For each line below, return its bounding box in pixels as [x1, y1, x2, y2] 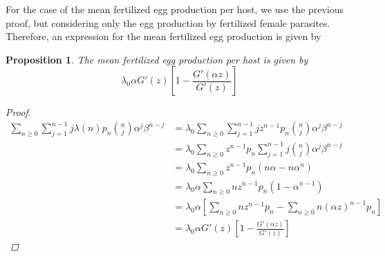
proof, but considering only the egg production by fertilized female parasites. [6, 15, 330, 30]
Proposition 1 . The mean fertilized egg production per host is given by [6, 52, 308, 66]
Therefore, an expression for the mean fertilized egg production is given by [6, 29, 321, 43]
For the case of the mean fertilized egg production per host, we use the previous [6, 2, 344, 16]
